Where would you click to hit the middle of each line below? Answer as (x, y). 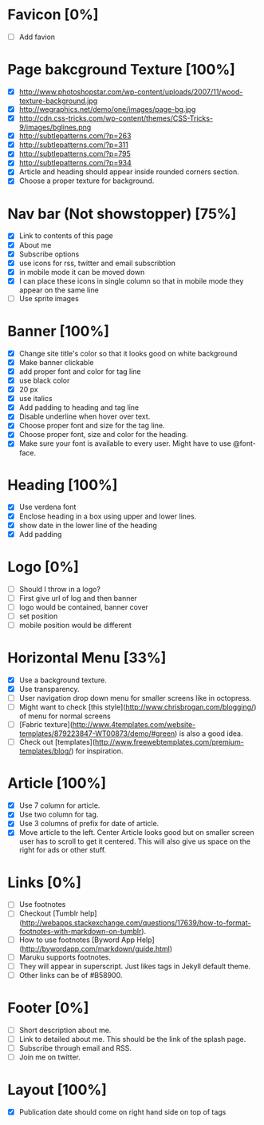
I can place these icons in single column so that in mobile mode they (131, 280)
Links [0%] (44, 883)
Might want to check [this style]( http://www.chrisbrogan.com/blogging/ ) (138, 707)
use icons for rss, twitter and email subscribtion (97, 263)
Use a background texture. (63, 680)
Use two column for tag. (59, 815)
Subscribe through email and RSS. (75, 1047)
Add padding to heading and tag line (79, 407)
